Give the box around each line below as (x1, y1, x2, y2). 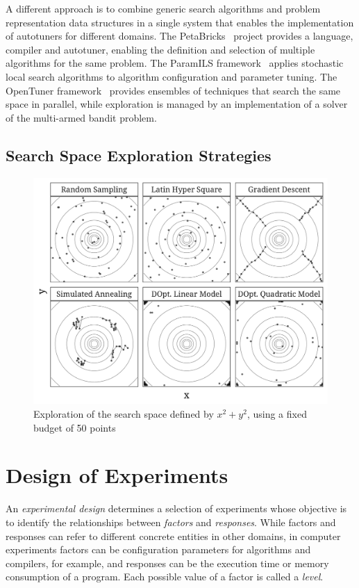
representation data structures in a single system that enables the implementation (6, 15, 354, 29)
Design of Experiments (6, 461, 228, 489)
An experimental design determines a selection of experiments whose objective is (6, 501, 347, 516)
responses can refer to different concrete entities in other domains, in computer (6, 528, 341, 543)
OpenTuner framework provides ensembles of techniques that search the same (6, 83, 341, 97)
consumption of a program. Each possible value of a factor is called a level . (6, 569, 324, 584)
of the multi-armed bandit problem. (6, 110, 157, 124)
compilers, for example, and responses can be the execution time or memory (6, 555, 329, 570)
